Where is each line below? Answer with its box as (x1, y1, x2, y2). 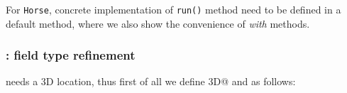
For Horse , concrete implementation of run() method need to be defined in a (6, 2, 341, 16)
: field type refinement (6, 46, 136, 64)
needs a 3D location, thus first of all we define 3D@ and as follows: (6, 74, 296, 89)
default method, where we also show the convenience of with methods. (6, 16, 310, 31)
